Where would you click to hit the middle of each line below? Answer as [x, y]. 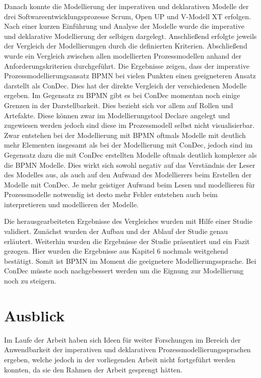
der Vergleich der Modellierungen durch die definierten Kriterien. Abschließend [126, 46]
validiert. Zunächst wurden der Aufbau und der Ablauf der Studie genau [116, 231]
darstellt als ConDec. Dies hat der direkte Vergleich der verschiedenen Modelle [125, 85]
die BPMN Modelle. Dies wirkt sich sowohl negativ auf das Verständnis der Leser [130, 164]
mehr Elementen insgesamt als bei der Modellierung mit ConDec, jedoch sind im [128, 145]
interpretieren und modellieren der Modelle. [72, 204]
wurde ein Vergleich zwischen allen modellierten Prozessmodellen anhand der [123, 55]
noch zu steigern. [30, 281]
